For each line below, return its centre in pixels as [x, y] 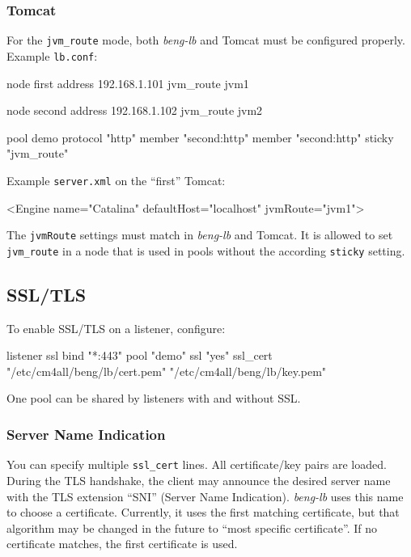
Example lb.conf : [52, 55]
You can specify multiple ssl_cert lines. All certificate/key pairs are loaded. [197, 464]
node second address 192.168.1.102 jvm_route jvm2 [135, 110]
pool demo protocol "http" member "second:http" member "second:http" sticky [200, 137]
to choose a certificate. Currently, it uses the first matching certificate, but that [203, 512]
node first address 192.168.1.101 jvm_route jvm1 [128, 83]
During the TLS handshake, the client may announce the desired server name [199, 480]
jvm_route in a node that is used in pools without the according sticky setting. [206, 250]
